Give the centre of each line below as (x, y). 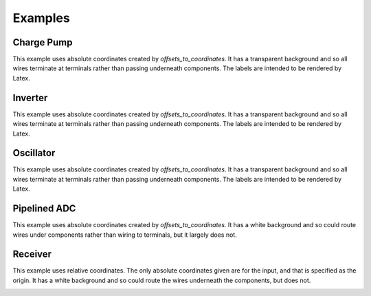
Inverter (30, 97)
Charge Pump (43, 42)
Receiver (32, 254)
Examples (41, 18)
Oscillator (34, 153)
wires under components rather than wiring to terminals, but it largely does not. (125, 235)
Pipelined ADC (44, 209)
